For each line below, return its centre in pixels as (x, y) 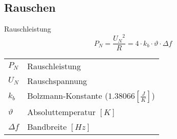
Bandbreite (47, 127)
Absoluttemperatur (61, 112)
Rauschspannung (57, 81)
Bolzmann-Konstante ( (68, 96)
